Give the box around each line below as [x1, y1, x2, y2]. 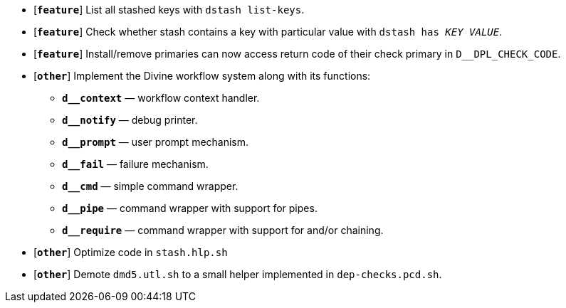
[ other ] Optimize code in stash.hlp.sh [33, 246, 228, 258]
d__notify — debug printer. [62, 114, 198, 126]
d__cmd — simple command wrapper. [62, 180, 239, 192]
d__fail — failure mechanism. [62, 158, 209, 170]
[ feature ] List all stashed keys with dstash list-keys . [33, 4, 305, 16]
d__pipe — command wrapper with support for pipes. [62, 202, 318, 214]
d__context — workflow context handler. [62, 92, 260, 104]
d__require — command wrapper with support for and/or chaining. [62, 224, 384, 236]
